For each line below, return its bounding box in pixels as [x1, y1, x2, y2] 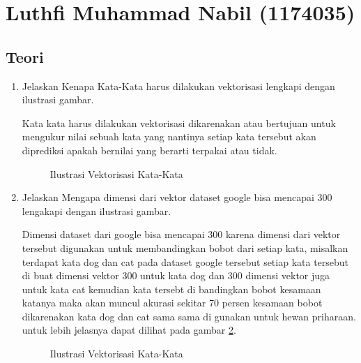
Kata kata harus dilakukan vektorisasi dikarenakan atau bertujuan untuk [22, 115, 336, 130]
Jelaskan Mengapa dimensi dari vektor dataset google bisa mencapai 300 [22, 190, 332, 205]
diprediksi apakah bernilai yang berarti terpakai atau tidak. [22, 142, 277, 157]
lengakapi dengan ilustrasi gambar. [22, 203, 171, 218]
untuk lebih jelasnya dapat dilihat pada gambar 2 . [22, 323, 236, 337]
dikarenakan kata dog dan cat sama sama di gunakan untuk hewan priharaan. [22, 309, 356, 323]
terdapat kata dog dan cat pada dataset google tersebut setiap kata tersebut [22, 254, 349, 269]
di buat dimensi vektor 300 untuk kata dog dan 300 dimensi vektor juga [22, 268, 330, 283]
